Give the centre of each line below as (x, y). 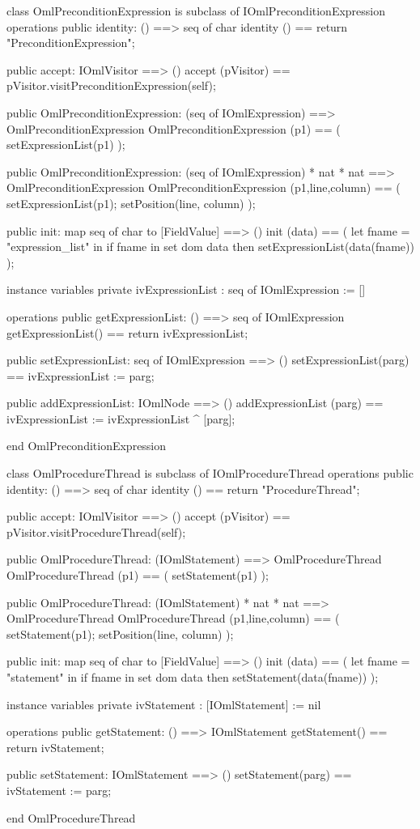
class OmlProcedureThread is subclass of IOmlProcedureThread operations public (210, 473)
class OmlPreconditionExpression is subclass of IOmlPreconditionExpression (196, 11)
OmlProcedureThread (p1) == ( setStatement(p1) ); (138, 575)
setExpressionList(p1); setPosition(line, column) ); (131, 203)
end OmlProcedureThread (71, 817)
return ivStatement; (55, 747)
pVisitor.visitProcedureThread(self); (96, 531)
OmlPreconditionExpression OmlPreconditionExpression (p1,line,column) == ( (204, 187)
